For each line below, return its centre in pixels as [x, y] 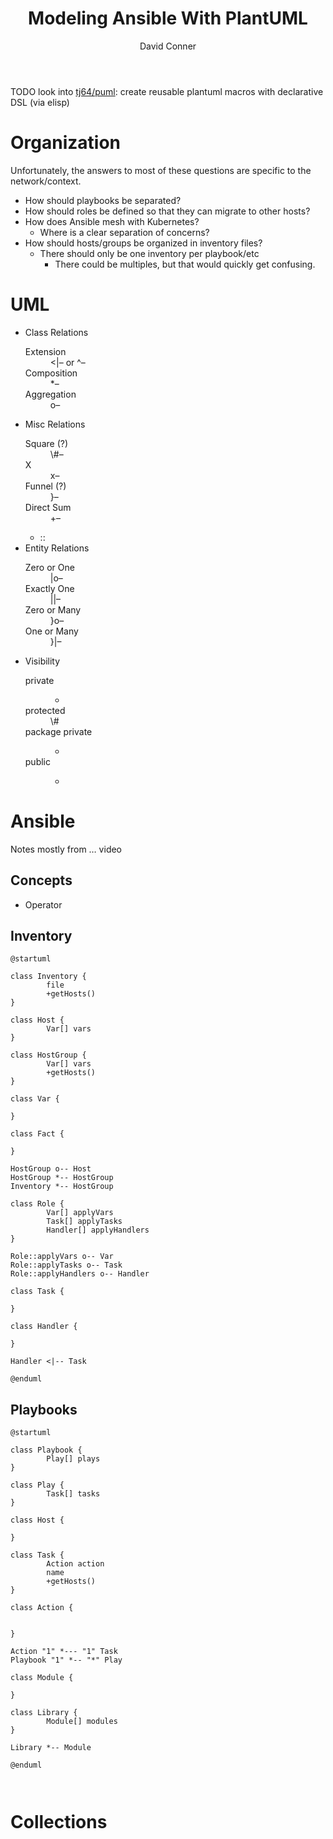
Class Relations [56, 332]
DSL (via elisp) [40, 102]
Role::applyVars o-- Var [62, 1257]
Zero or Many [53, 609]
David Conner [168, 46]
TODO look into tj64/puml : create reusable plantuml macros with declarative [167, 91]
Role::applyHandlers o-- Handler [80, 1274]
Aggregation [50, 394]
